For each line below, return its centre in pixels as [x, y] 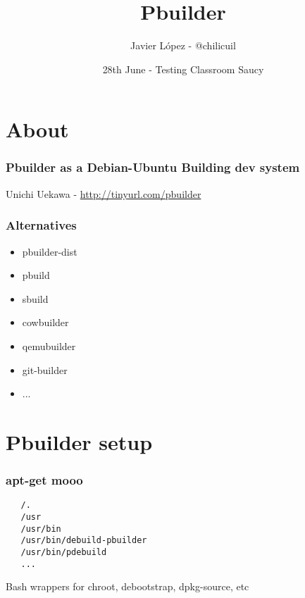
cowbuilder [45, 322]
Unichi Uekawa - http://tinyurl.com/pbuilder [104, 193]
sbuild [35, 298]
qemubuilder [49, 345]
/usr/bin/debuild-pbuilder [84, 541]
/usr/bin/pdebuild [64, 552]
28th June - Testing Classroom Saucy [183, 69]
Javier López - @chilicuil [183, 45]
